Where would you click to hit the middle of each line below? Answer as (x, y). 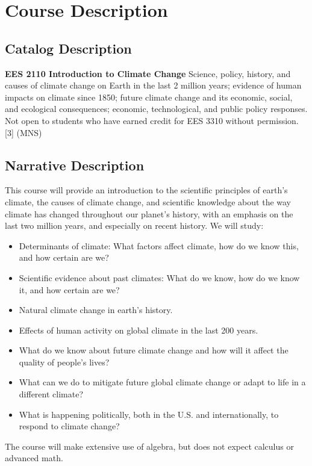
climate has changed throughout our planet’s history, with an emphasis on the (149, 213)
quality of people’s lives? (64, 362)
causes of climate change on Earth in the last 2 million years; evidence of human (153, 85)
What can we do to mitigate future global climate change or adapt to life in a (162, 382)
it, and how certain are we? (69, 289)
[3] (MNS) (23, 132)
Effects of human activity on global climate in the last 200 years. (139, 330)
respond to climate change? (69, 426)
